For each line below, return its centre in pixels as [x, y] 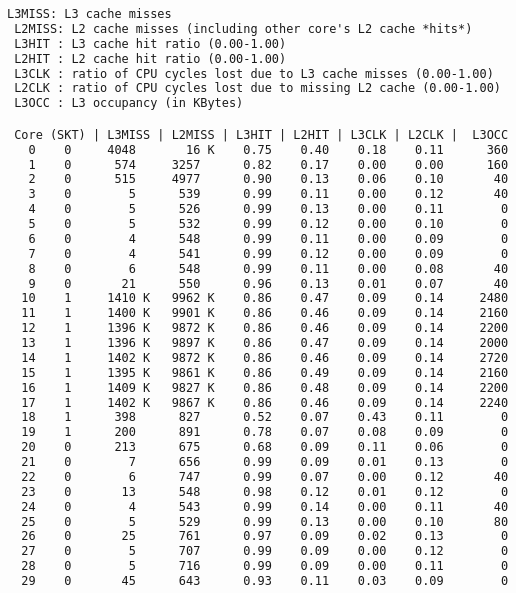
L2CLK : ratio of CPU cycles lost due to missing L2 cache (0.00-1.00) [257, 88]
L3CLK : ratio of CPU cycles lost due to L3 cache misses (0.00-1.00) [254, 73]
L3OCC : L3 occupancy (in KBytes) [129, 103]
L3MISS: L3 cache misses [89, 14]
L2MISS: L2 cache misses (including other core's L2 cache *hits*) [243, 28]
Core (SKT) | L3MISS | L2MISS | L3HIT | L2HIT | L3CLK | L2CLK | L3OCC [261, 134]
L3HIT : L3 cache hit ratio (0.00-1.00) [150, 43]
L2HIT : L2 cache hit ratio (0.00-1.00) [150, 58]
